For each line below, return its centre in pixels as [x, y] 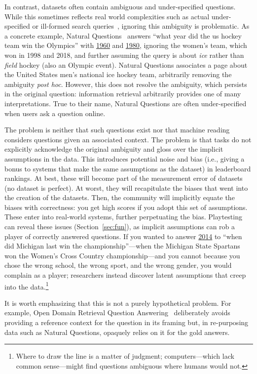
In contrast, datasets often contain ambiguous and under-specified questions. [120, 6]
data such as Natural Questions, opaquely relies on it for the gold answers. [117, 332]
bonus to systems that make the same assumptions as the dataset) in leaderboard [128, 168]
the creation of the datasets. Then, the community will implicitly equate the [120, 197]
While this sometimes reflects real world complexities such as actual [107, 16]
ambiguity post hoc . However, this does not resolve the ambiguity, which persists [126, 84]
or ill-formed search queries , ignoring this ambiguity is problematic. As [141, 26]
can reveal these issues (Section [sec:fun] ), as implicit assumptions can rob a [120, 227]
